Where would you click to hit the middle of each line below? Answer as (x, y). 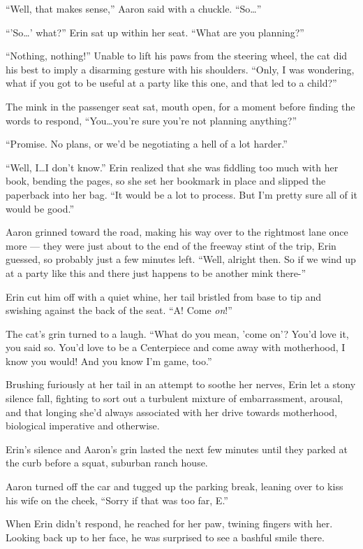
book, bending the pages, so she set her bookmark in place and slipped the (166, 181)
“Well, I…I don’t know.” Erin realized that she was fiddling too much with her (172, 167)
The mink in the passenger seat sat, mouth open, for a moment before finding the (180, 106)
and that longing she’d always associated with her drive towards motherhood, (172, 412)
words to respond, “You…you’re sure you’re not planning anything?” (151, 120)
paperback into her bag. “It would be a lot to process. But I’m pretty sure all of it (181, 194)
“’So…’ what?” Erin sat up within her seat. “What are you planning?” (155, 32)
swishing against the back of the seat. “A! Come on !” (119, 310)
